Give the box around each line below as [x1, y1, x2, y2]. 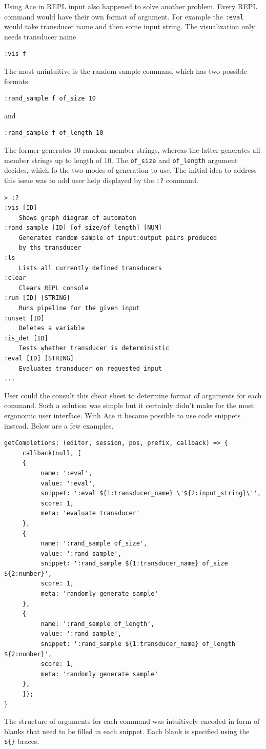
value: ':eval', [40, 479, 96, 487]
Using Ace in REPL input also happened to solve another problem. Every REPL [4, 1, 258, 11]
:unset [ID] [4, 314, 45, 322]
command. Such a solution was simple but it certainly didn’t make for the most [4, 400, 254, 411]
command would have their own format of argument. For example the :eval [4, 11, 244, 22]
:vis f [4, 50, 26, 58]
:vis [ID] [4, 204, 37, 212]
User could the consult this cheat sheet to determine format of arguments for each [4, 390, 262, 400]
